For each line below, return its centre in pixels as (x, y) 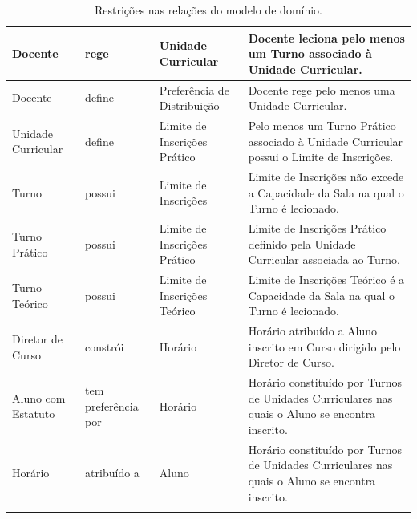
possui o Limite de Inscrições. (321, 157)
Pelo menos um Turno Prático (322, 126)
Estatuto (34, 414)
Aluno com (39, 397)
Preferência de (194, 89)
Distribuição (189, 105)
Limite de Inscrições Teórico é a (326, 280)
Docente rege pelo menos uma (322, 89)
